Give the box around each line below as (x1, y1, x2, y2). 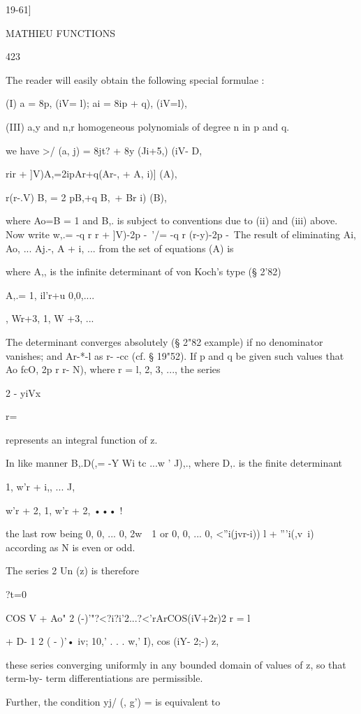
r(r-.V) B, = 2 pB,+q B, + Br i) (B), (6, 189, 167, 204)
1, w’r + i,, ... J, (6, 479, 75, 494)
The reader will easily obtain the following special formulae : (6, 72, 265, 87)
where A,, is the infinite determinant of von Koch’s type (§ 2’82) (6, 264, 281, 279)
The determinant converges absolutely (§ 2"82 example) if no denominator (6, 334, 323, 349)
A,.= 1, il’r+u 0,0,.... (6, 287, 95, 302)
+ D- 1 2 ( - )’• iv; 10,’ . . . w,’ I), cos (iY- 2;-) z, (6, 634, 219, 648)
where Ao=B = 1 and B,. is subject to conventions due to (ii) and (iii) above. (6, 213, 338, 228)
